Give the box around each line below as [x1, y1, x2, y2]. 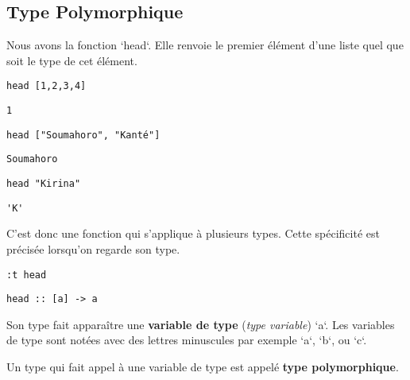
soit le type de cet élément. [6, 52, 137, 68]
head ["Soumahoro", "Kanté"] [6, 129, 161, 141]
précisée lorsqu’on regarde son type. [6, 240, 180, 257]
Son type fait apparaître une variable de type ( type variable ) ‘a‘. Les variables [6, 316, 395, 332]
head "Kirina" [6, 178, 81, 190]
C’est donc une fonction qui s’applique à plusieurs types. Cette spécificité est [6, 225, 380, 242]
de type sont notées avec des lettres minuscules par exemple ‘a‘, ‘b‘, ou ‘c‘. [6, 332, 367, 348]
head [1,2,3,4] [6, 80, 87, 92]
